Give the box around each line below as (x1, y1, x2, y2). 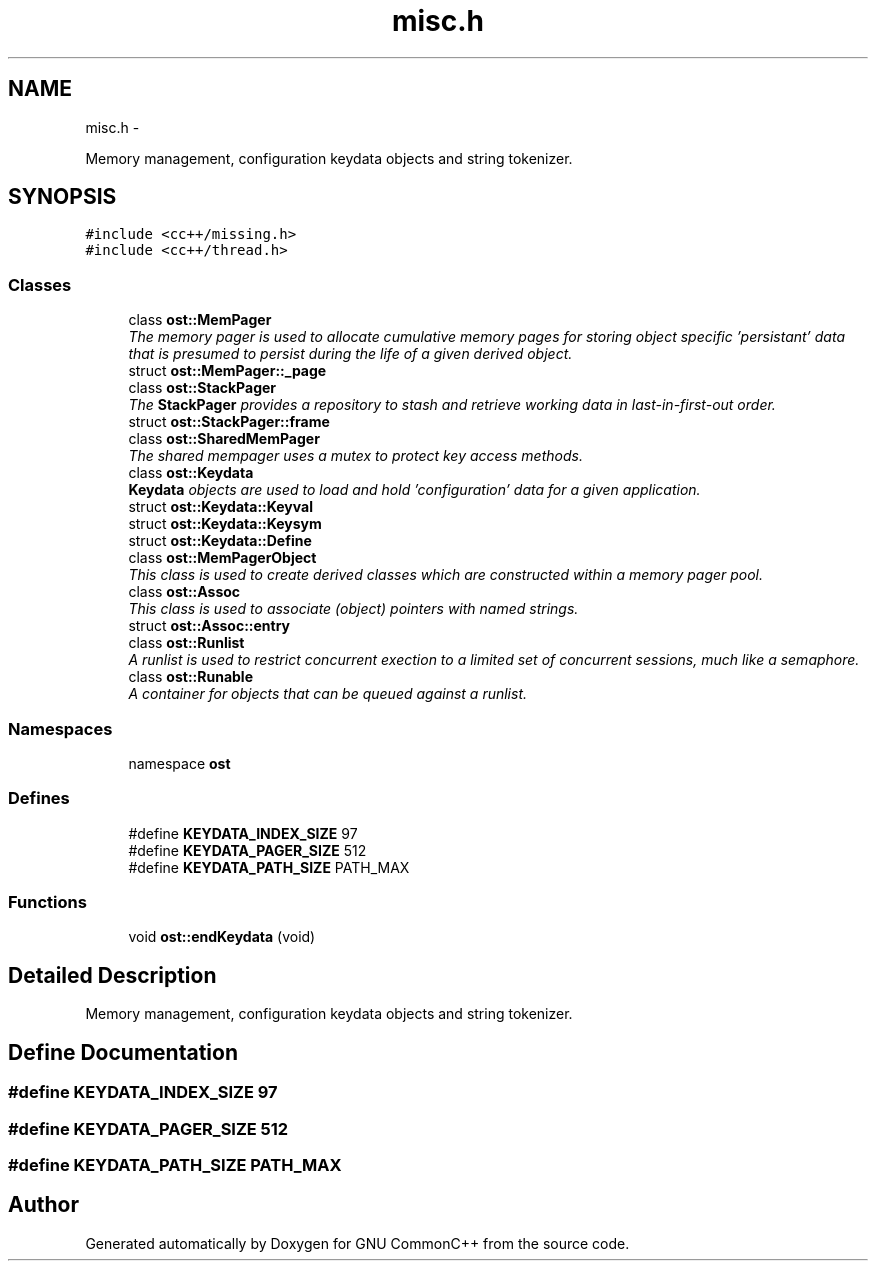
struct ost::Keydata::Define (128, 532, 312, 550)
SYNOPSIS (8, 184, 117, 210)
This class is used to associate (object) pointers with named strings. (128, 600, 579, 618)
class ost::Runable (128, 668, 253, 686)
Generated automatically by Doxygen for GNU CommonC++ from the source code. (85, 1234, 630, 1252)
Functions (8, 892, 87, 913)
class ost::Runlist (128, 634, 245, 652)
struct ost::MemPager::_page (128, 362, 327, 380)
